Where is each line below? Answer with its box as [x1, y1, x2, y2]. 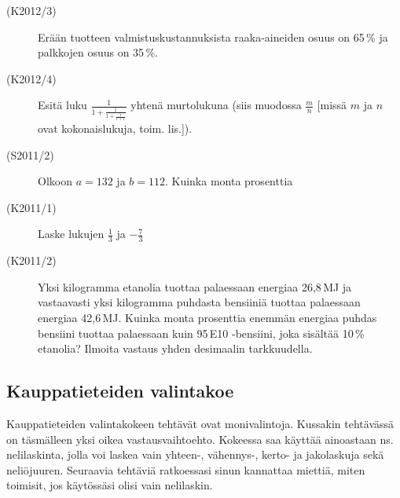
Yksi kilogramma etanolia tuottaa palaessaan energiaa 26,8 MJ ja [38, 278, 352, 295]
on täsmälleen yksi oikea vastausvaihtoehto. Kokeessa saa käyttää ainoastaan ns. [6, 430, 394, 447]
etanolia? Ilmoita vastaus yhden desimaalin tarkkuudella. [38, 340, 313, 357]
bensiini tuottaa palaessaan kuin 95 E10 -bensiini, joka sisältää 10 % [38, 324, 365, 341]
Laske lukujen [38, 225, 105, 242]
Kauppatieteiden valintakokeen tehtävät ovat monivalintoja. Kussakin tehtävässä [6, 416, 394, 432]
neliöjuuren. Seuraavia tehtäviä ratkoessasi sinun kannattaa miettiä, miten [6, 461, 365, 478]
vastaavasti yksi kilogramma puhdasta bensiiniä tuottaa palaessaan [38, 294, 361, 310]
